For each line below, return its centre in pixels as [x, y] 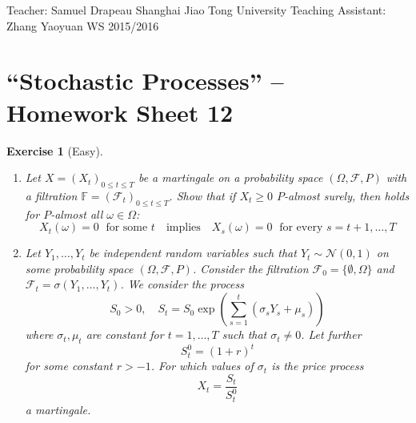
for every [301, 228]
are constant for [125, 334]
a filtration [51, 195]
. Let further [331, 334]
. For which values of [202, 366]
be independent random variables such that [193, 253]
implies [183, 228]
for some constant [69, 366]
